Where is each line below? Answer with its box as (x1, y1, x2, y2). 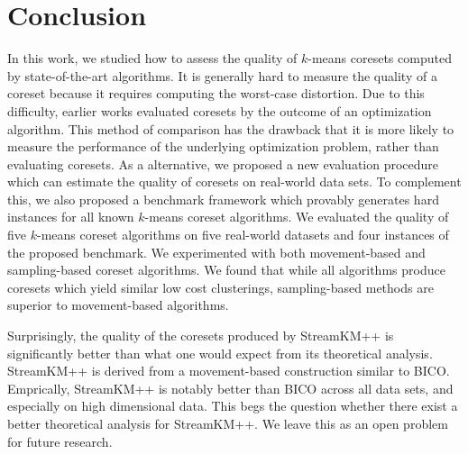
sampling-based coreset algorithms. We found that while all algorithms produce (7, 260, 445, 279)
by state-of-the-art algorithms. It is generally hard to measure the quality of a (7, 66, 437, 85)
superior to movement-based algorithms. (7, 295, 229, 314)
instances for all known (7, 207, 134, 226)
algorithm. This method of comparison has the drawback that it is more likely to (7, 119, 454, 138)
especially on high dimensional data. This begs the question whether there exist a (7, 396, 458, 415)
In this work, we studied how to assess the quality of (7, 49, 298, 68)
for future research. (7, 431, 113, 450)
